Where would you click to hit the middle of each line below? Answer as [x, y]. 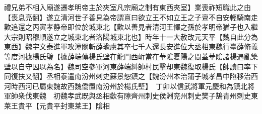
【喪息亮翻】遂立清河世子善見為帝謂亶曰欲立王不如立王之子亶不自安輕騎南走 [131, 17]
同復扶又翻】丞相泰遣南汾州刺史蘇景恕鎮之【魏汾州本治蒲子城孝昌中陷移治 [127, 76]
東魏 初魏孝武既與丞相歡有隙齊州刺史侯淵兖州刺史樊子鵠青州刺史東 [145, 96]
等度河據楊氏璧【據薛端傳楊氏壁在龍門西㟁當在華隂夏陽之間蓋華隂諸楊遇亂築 [131, 56]
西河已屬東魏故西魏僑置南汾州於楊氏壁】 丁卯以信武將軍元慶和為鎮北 [133, 86]
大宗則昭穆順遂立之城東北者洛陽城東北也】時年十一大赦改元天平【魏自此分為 [131, 36]
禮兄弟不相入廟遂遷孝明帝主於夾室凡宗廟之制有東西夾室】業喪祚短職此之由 [127, 7]
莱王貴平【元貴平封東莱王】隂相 [57, 105]
